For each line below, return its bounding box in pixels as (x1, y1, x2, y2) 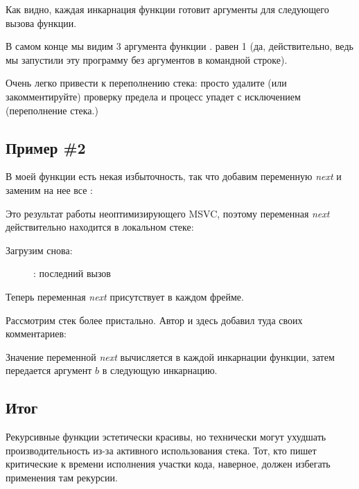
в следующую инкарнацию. (102, 363, 218, 377)
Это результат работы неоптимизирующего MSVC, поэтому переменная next (6, 206, 330, 220)
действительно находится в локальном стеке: (6, 220, 194, 234)
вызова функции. (6, 15, 77, 30)
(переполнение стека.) (6, 103, 98, 117)
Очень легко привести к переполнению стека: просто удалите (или (6, 75, 287, 90)
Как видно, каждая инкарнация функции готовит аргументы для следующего (6, 2, 329, 16)
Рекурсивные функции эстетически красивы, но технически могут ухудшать (6, 429, 326, 444)
